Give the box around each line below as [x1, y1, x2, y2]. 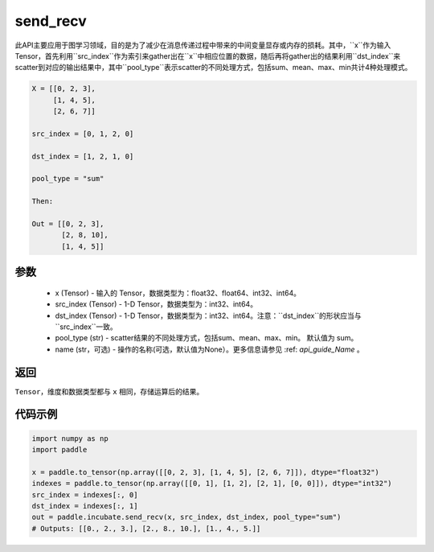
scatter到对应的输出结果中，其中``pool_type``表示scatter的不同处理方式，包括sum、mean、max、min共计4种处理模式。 [14, 63, 412, 72]
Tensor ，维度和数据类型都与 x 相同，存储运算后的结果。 [14, 386, 204, 396]
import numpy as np [31, 434, 108, 443]
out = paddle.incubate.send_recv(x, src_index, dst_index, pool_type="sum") [31, 513, 342, 522]
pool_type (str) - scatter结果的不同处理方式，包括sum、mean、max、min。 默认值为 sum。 [55, 333, 358, 343]
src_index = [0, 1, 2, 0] [31, 129, 134, 138]
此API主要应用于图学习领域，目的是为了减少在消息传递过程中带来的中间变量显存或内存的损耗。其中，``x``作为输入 [14, 40, 391, 50]
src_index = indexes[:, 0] [31, 490, 138, 499]
